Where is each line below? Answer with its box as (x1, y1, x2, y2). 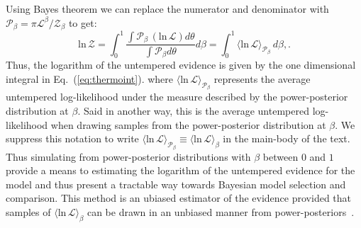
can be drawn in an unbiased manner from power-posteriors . (87, 205, 355, 220)
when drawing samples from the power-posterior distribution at (50, 117, 326, 132)
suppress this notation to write (6, 131, 139, 146)
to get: (68, 15, 97, 30)
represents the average (213, 72, 311, 86)
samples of (6, 205, 51, 220)
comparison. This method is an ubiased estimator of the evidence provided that (6, 190, 352, 205)
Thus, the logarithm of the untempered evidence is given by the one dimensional (6, 57, 356, 72)
